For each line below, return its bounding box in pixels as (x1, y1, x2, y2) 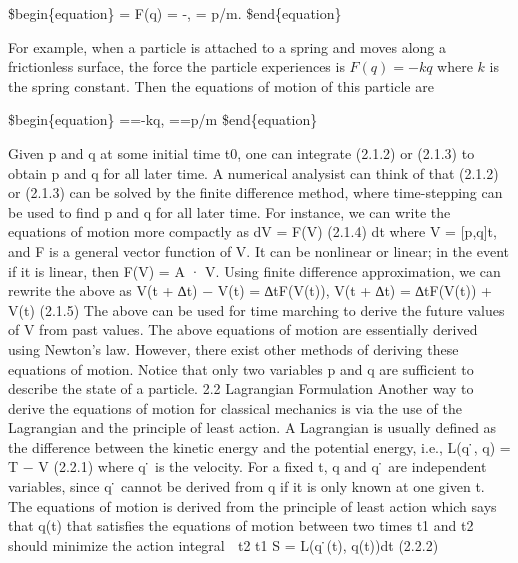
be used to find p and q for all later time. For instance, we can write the (8, 201, 451, 222)
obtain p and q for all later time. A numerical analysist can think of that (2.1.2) (8, 162, 499, 183)
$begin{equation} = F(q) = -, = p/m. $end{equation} (8, 3, 342, 23)
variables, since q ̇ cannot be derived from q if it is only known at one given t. (8, 476, 485, 497)
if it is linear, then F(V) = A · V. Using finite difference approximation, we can (8, 260, 501, 281)
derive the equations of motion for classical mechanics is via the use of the (8, 397, 462, 418)
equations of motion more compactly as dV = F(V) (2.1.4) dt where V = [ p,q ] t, (8, 221, 497, 242)
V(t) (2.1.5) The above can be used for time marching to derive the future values (8, 299, 505, 320)
